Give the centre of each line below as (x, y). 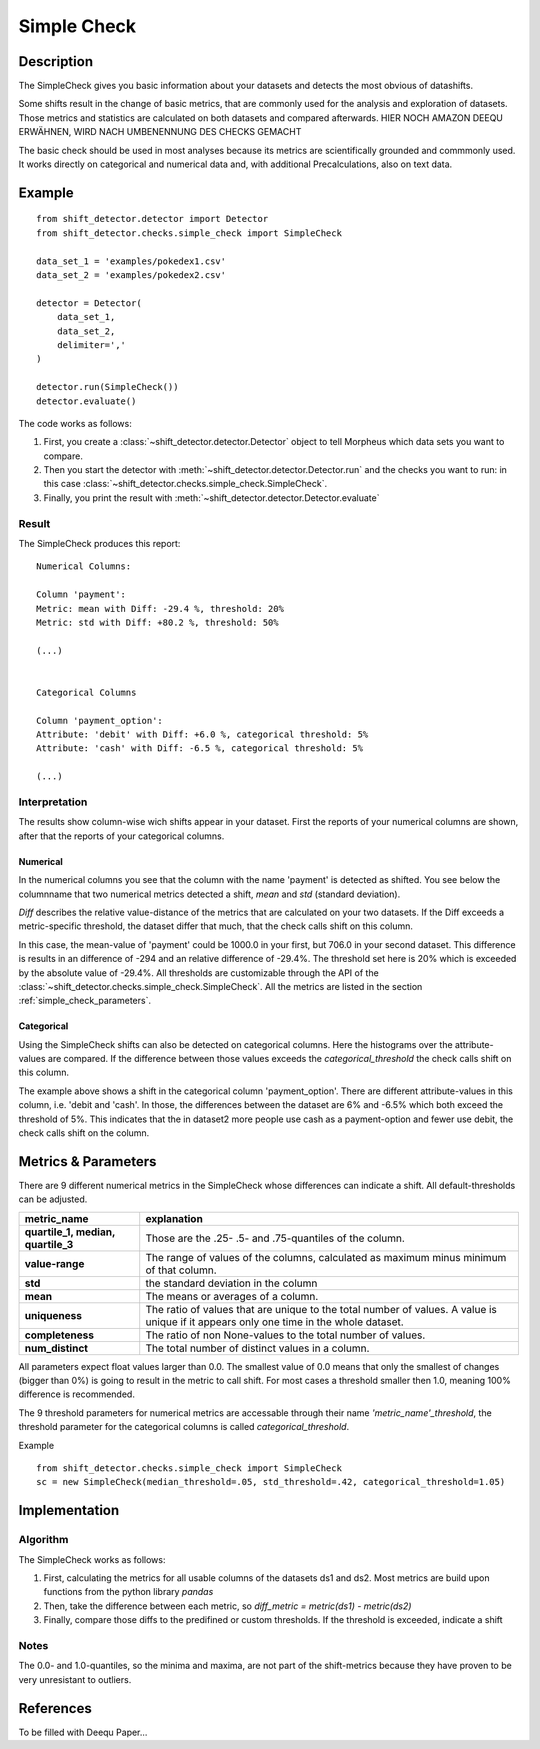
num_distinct (56, 1348)
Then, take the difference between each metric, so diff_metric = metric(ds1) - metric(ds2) (227, 1606)
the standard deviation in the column (231, 1283)
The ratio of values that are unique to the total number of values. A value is (321, 1309)
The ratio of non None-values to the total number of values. (285, 1335)
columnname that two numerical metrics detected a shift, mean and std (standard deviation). (209, 894)
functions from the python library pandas (128, 1592)
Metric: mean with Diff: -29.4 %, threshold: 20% (160, 608)
